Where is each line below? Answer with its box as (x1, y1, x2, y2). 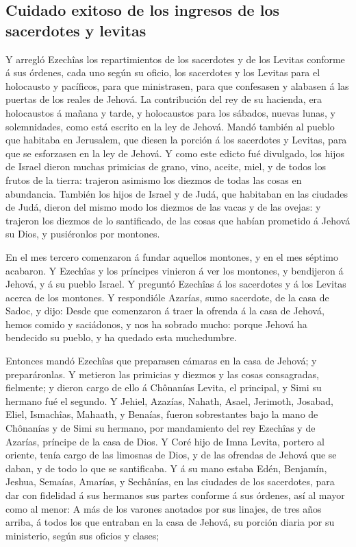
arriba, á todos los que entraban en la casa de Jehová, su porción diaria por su (5, 515, 335, 529)
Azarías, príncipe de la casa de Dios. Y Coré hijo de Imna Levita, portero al (5, 434, 325, 448)
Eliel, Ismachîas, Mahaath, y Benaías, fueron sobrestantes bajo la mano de (5, 407, 318, 421)
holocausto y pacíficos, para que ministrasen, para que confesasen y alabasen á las (5, 78, 349, 93)
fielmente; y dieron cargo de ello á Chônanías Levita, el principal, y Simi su (5, 380, 322, 395)
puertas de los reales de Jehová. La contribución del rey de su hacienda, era (5, 92, 322, 106)
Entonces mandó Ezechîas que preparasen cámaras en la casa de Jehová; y (5, 353, 317, 368)
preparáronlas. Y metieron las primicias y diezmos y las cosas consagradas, (5, 366, 319, 381)
